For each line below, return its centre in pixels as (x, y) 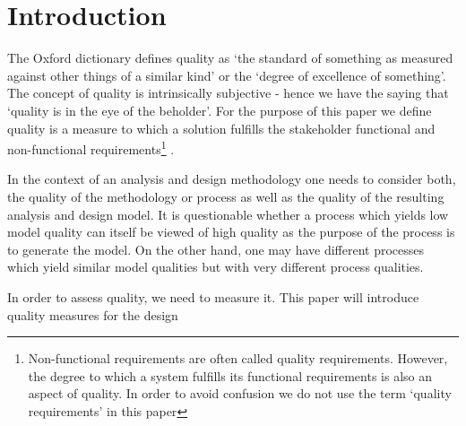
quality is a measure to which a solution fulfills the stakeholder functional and (221, 128)
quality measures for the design (93, 314)
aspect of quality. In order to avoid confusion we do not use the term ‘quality (240, 393)
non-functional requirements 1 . (91, 148)
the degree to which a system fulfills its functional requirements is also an (230, 375)
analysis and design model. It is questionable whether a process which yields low (228, 214)
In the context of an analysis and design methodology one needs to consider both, (232, 179)
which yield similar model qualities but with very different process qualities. (216, 267)
